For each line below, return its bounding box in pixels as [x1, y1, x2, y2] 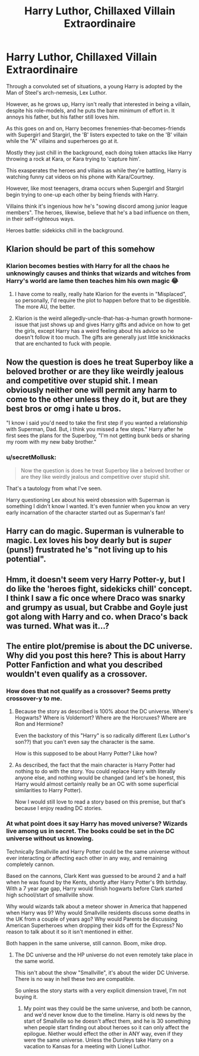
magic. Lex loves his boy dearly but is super [6, 535, 172, 546]
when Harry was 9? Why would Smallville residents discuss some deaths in [6, 909, 190, 916]
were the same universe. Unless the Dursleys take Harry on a [23, 1036, 174, 1043]
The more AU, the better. [14, 303, 75, 310]
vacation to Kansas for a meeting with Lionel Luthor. [23, 1042, 151, 1049]
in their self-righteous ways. [6, 215, 75, 222]
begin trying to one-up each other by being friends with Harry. [6, 191, 159, 198]
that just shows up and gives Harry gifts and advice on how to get [29, 320, 190, 328]
